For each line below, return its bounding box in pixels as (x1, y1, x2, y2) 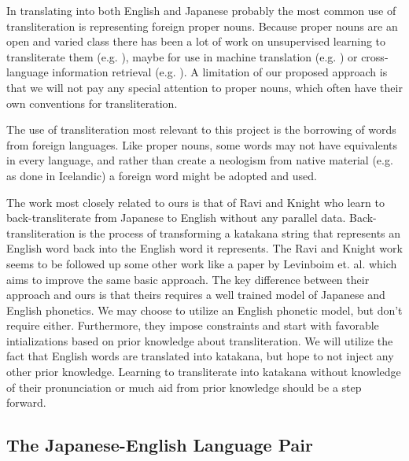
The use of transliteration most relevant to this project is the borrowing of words (6, 121, 396, 138)
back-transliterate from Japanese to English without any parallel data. (6, 209, 346, 226)
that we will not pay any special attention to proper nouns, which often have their (6, 79, 403, 95)
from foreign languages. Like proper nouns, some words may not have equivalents (6, 136, 397, 153)
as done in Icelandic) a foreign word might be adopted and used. (6, 167, 317, 183)
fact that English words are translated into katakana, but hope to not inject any (6, 348, 394, 364)
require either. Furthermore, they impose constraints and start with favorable (6, 317, 379, 334)
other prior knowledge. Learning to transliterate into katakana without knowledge (6, 363, 401, 380)
